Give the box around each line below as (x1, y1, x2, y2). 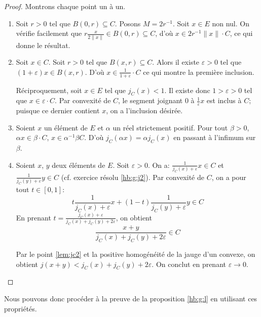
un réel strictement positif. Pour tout (113, 122, 228, 132)
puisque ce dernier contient (16, 105, 100, 116)
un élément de (44, 122, 88, 132)
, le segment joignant (118, 95, 183, 106)
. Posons (115, 18, 141, 28)
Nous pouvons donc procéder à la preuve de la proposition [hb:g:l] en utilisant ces (4, 293, 257, 304)
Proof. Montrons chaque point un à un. (4, 1, 126, 11)
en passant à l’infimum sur (173, 132, 256, 143)
